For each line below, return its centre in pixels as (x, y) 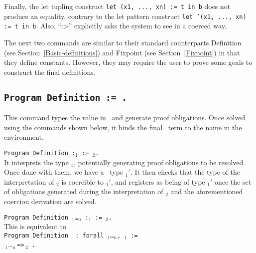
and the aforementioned (207, 191)
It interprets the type (36, 162)
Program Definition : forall (54, 235)
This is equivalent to (35, 226)
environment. (24, 137)
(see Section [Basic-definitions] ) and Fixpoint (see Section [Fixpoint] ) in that (122, 52)
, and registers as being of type (158, 181)
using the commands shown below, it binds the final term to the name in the (123, 127)
